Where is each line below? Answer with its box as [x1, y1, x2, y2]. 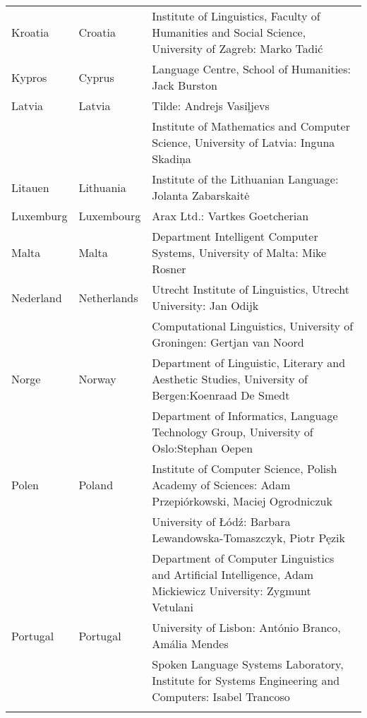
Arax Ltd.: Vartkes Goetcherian [152, 208, 309, 224]
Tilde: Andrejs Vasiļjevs [152, 97, 270, 114]
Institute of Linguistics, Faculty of [152, 8, 320, 24]
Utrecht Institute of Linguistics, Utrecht [152, 281, 349, 297]
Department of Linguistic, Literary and [152, 354, 346, 371]
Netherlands [78, 289, 138, 306]
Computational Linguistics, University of [152, 318, 354, 334]
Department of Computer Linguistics [152, 550, 335, 566]
